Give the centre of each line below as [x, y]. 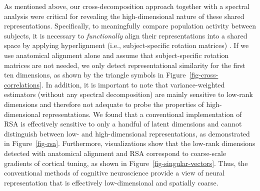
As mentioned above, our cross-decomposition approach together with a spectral [127, 6]
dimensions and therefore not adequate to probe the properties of [104, 104]
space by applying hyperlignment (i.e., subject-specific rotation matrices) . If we [126, 45]
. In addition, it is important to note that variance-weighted [133, 84]
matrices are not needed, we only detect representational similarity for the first [125, 65]
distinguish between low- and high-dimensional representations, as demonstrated [127, 133]
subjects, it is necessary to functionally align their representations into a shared [126, 35]
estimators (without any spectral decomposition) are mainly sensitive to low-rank [128, 94]
